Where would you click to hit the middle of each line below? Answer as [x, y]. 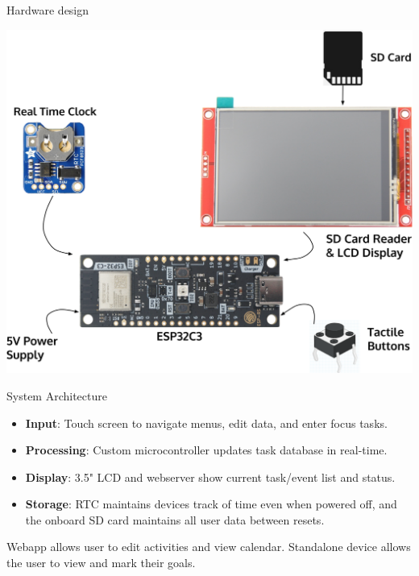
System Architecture [57, 395]
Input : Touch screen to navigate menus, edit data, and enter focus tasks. [206, 423]
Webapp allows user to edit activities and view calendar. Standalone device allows [209, 547]
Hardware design [48, 10]
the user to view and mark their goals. [101, 563]
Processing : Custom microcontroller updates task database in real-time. [206, 450]
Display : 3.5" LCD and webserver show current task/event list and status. [210, 477]
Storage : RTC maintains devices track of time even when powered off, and [211, 504]
